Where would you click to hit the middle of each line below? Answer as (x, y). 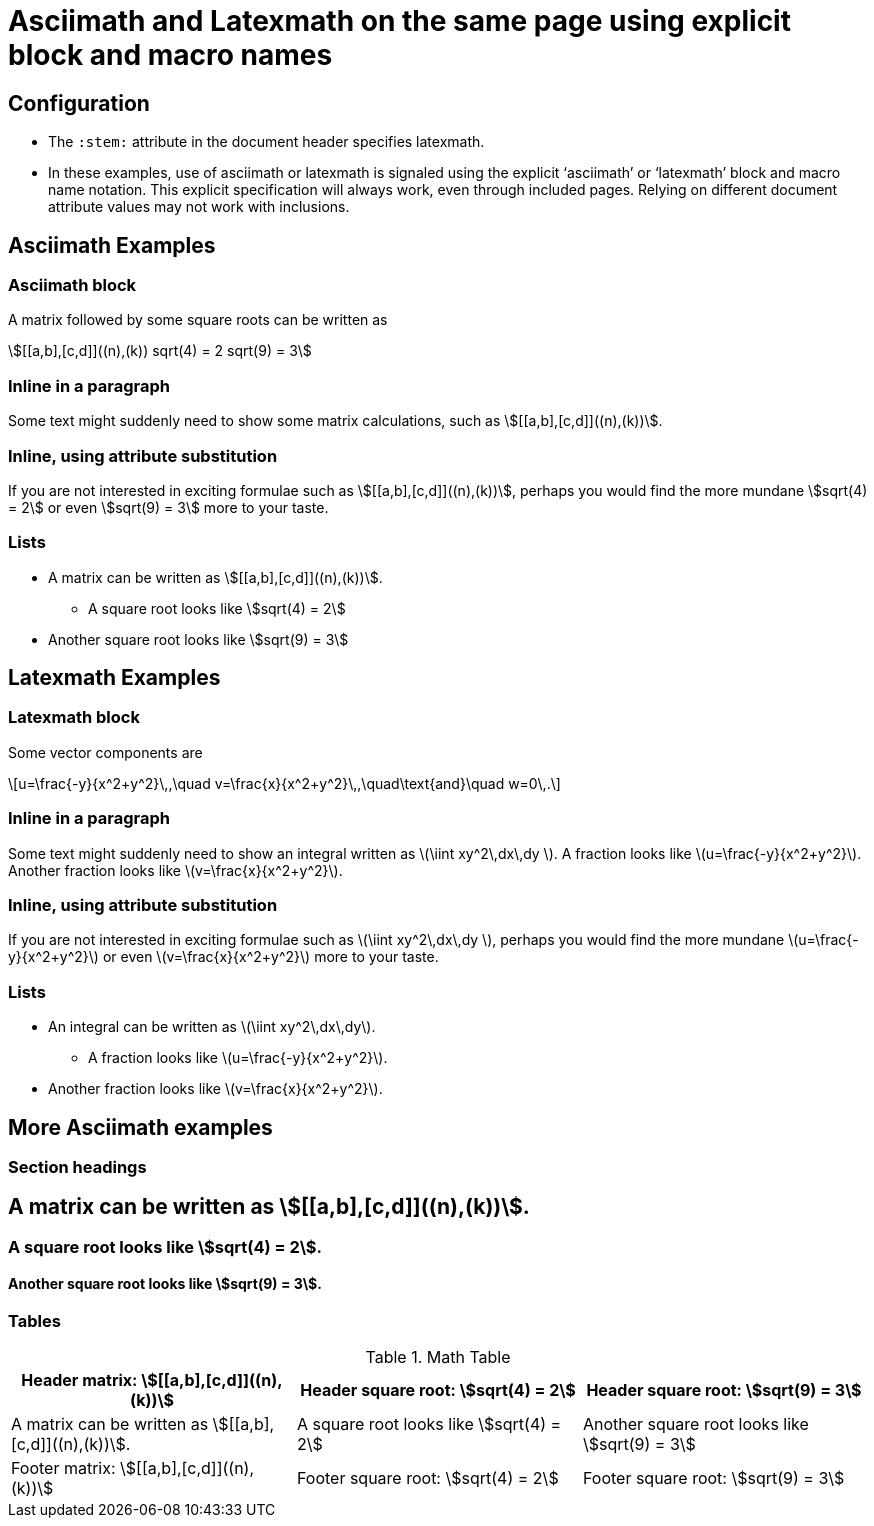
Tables (34, 1321)
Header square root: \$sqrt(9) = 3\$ (724, 1390)
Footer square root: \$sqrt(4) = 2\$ (427, 1478)
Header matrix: (79, 1380)
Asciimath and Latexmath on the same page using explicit (399, 21)
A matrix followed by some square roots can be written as (198, 320)
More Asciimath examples (140, 1127)
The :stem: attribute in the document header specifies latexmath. (266, 142)
